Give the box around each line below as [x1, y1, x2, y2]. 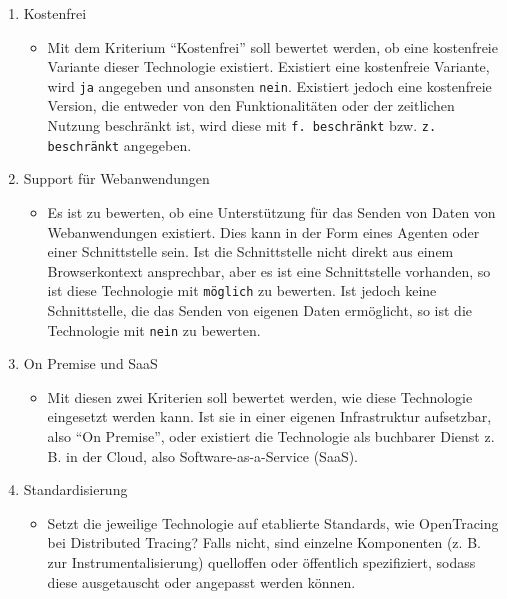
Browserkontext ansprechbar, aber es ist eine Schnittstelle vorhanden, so [47, 260, 491, 281]
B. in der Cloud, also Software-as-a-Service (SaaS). [47, 445, 359, 466]
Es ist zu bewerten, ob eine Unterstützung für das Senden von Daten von [47, 201, 496, 222]
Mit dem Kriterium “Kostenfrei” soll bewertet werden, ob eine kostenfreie [47, 36, 498, 57]
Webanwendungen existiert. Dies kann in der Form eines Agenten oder [47, 221, 480, 242]
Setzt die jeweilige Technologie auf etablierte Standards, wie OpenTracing [47, 512, 499, 533]
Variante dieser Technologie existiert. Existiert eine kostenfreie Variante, [47, 56, 490, 77]
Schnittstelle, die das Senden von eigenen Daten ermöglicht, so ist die [47, 299, 473, 320]
